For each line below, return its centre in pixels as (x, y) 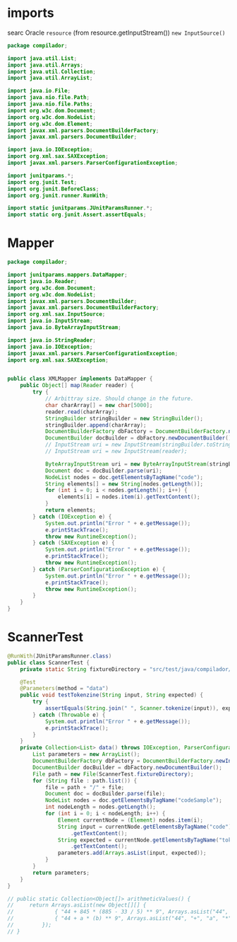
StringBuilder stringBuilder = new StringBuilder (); (124, 418)
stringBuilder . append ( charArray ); (96, 425)
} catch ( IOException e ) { (72, 517)
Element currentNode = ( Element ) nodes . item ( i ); (130, 820)
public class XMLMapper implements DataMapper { (80, 379)
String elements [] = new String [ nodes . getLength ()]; (124, 484)
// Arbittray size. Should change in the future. (119, 398)
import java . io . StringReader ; (52, 340)
